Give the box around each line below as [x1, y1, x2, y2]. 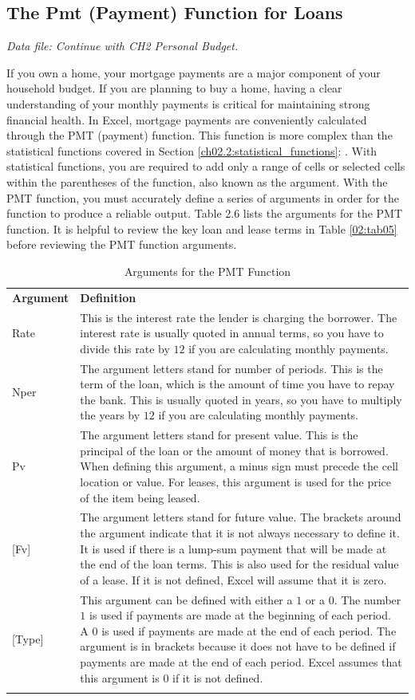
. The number [334, 591, 401, 608]
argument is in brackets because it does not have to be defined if [80, 638, 396, 655]
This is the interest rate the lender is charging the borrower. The [80, 309, 397, 325]
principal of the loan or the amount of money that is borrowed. [80, 442, 389, 458]
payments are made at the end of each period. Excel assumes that [80, 654, 402, 671]
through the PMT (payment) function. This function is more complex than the [6, 127, 393, 144]
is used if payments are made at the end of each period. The [101, 622, 397, 639]
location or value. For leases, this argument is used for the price [80, 474, 391, 490]
